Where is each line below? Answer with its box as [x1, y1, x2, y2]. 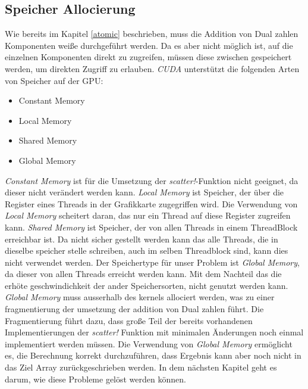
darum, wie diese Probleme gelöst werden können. [5, 372, 186, 385]
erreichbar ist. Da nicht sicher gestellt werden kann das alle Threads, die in [5, 232, 278, 245]
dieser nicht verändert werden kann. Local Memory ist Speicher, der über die [5, 186, 284, 198]
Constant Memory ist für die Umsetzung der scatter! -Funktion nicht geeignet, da [5, 174, 298, 186]
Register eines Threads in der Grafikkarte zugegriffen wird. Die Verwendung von [5, 197, 298, 210]
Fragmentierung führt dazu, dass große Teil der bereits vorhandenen [5, 314, 253, 326]
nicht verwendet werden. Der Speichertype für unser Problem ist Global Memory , [5, 256, 300, 268]
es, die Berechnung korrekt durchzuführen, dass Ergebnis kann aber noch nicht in [5, 349, 301, 362]
